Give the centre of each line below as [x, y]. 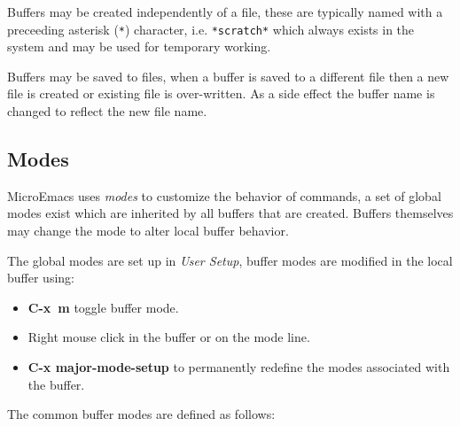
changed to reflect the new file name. [107, 111]
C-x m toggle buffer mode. [103, 307]
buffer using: [41, 278]
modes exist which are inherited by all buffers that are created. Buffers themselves [230, 213]
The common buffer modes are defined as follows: [141, 414]
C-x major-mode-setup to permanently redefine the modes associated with [239, 366]
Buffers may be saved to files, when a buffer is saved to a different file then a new [228, 76]
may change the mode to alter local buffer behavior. [148, 231]
